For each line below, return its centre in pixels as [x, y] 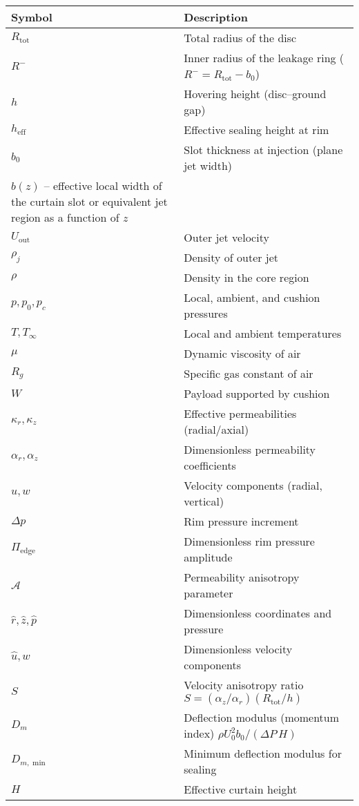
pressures [206, 313]
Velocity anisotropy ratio [244, 685]
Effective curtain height [241, 789]
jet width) [208, 165]
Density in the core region [246, 277]
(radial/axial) [216, 429]
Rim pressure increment [241, 521]
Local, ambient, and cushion [252, 297]
